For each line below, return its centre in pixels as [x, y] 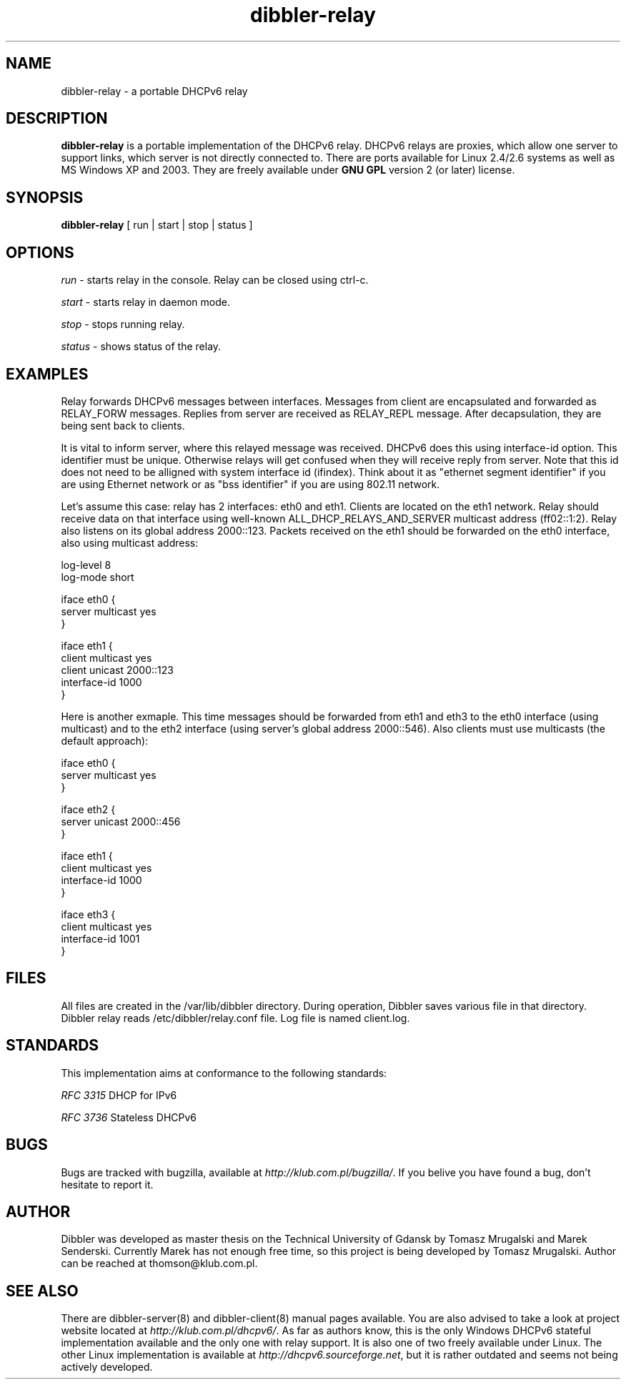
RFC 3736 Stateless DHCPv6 [129, 1117]
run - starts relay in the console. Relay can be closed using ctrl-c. [215, 280]
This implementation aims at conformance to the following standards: [224, 1073]
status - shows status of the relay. [141, 347]
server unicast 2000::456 [121, 821]
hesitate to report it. [107, 1184]
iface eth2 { [88, 809]
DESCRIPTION [57, 119]
